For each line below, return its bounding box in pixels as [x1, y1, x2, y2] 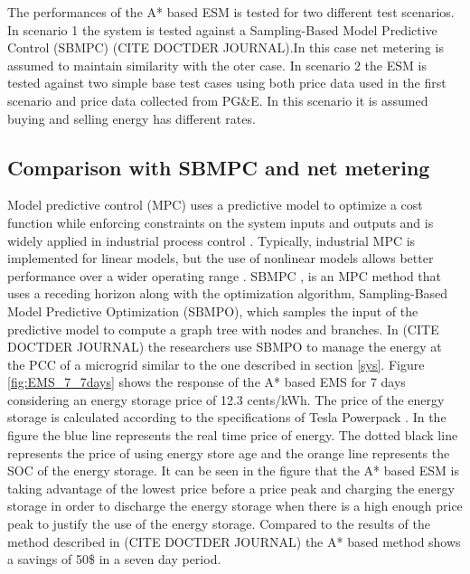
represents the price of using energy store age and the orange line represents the [7, 443, 450, 462]
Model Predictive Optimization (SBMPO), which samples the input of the [7, 301, 418, 320]
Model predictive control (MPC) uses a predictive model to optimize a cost [7, 195, 423, 214]
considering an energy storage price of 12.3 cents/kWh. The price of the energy [7, 390, 445, 409]
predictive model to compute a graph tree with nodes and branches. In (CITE [7, 319, 439, 338]
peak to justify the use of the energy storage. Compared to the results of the [7, 514, 430, 533]
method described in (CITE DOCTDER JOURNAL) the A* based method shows [7, 532, 461, 550]
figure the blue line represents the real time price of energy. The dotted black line [7, 426, 458, 445]
